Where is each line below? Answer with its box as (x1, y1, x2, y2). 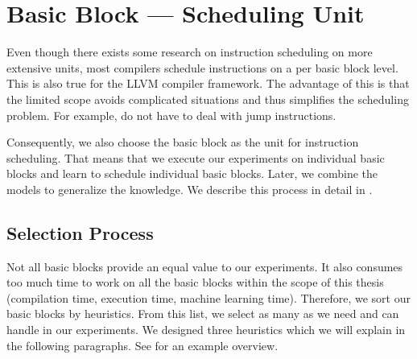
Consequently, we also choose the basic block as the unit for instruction (6, 134, 359, 151)
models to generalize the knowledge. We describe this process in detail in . (6, 180, 373, 197)
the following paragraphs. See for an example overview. (6, 336, 279, 353)
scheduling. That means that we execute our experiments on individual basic (6, 149, 385, 166)
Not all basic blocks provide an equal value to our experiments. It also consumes (6, 258, 403, 274)
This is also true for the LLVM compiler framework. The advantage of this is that (6, 75, 410, 92)
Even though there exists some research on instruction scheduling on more (6, 43, 373, 60)
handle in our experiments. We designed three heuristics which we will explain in (6, 321, 406, 338)
